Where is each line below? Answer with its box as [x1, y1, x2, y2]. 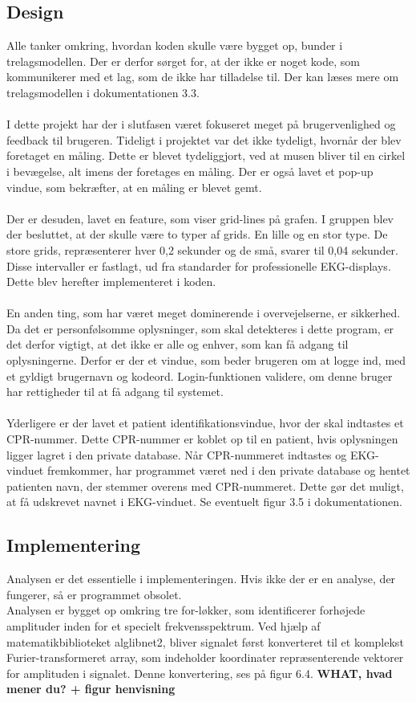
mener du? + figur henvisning [6, 680, 176, 697]
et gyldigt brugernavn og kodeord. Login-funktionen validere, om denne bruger [6, 367, 393, 384]
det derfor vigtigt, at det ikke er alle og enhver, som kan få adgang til [6, 336, 349, 353]
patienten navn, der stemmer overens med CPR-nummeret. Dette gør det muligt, [6, 477, 404, 494]
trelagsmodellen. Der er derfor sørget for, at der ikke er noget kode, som [6, 52, 360, 69]
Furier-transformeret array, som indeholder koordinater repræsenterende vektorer [6, 649, 404, 666]
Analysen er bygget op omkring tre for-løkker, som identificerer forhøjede [6, 602, 366, 618]
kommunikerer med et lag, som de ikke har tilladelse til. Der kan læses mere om [6, 68, 399, 85]
